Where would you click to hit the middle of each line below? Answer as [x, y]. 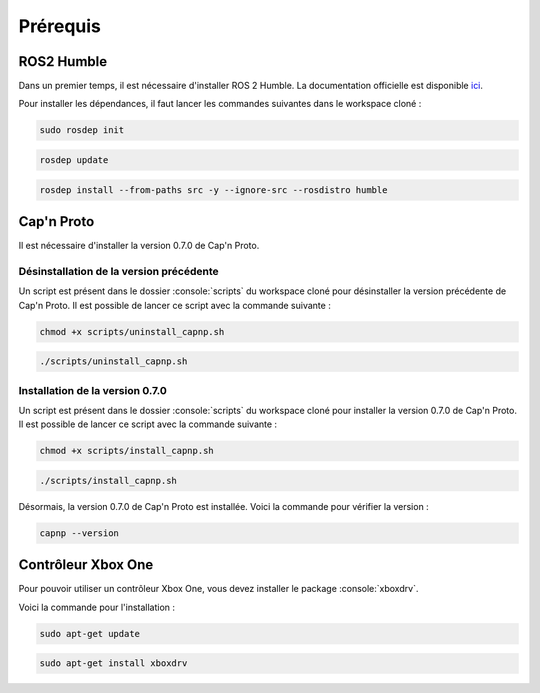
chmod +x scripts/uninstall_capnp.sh [132, 331]
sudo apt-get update [89, 633]
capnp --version [79, 533]
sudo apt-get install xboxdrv [113, 663]
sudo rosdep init [82, 130]
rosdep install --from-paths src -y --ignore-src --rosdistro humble [213, 189]
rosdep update [74, 160]
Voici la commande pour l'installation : [96, 607]
